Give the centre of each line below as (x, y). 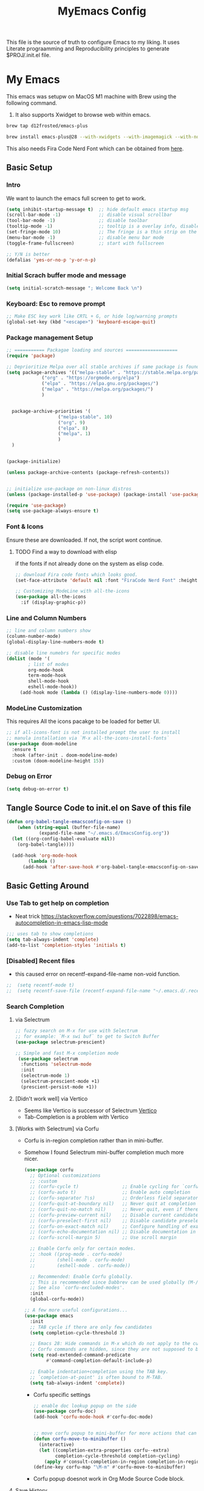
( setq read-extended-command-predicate (80, 1355)
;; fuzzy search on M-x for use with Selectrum (76, 1031)
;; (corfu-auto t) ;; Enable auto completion (110, 1192)
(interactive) (56, 1444)
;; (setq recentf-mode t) (40, 985)
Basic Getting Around (48, 886)
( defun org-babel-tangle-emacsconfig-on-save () (69, 822)
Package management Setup (50, 337)
